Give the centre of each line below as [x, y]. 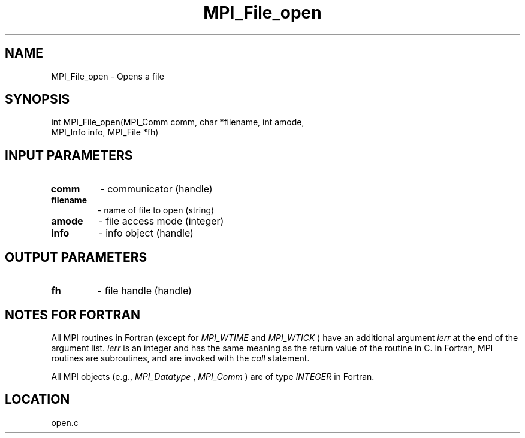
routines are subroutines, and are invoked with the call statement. [180, 358]
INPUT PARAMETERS [69, 155]
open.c [65, 422]
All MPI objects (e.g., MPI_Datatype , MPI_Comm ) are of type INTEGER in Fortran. [213, 376]
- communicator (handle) [156, 189]
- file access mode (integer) [161, 221]
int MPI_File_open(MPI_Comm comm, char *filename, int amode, [178, 122]
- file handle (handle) [144, 291]
